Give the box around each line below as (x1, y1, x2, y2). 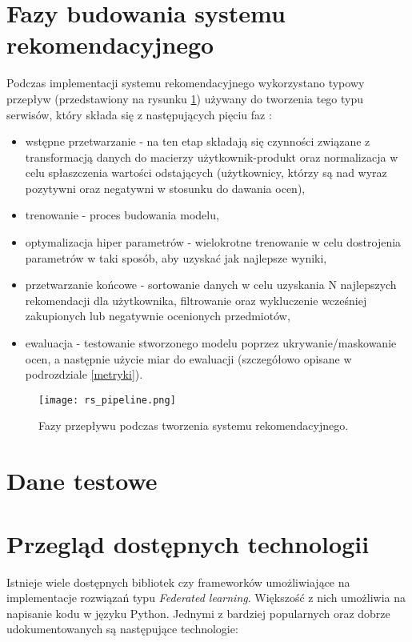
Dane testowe (6, 464, 158, 497)
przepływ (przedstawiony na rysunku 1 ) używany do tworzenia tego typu (6, 90, 364, 106)
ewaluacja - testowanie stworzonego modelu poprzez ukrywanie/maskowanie (25, 335, 397, 351)
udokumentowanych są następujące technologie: (6, 620, 238, 637)
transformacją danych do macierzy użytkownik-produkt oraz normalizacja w (25, 148, 398, 165)
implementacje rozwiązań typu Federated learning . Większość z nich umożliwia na (6, 589, 406, 606)
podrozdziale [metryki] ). (25, 366, 143, 383)
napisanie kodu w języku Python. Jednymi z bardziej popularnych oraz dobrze (6, 604, 390, 621)
